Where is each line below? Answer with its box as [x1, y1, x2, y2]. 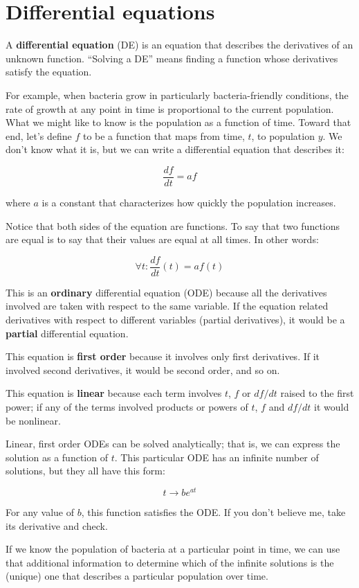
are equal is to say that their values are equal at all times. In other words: [6, 232, 319, 247]
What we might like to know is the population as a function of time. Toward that [6, 115, 351, 130]
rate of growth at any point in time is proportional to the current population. [6, 101, 334, 116]
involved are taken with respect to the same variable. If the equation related [6, 299, 329, 313]
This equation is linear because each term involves [6, 386, 222, 400]
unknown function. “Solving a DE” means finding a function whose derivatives [6, 51, 338, 65]
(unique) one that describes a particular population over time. [6, 569, 268, 583]
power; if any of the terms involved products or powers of [6, 399, 248, 413]
